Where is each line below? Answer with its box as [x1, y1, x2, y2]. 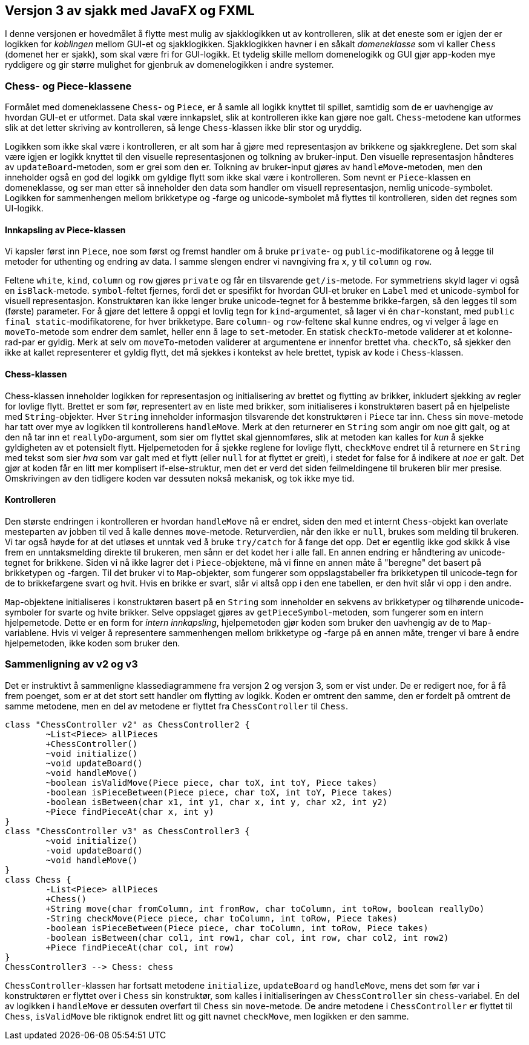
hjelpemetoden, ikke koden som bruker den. [5, 637, 180, 648]
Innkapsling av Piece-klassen [5, 224, 126, 235]
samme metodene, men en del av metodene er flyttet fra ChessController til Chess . [5, 700, 349, 711]
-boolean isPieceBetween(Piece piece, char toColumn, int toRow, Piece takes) [45, 923, 429, 933]
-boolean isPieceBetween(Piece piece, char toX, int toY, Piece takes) [45, 787, 393, 797]
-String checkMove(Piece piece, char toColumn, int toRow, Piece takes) [45, 913, 398, 923]
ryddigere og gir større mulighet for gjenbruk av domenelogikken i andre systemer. [5, 59, 334, 70]
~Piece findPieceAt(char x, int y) [45, 806, 214, 817]
